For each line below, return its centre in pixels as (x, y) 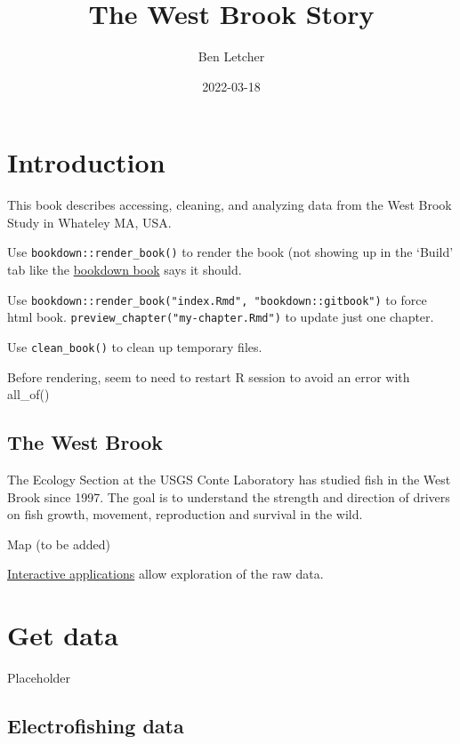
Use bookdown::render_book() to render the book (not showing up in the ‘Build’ (230, 252)
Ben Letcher (231, 56)
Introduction (86, 162)
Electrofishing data (96, 726)
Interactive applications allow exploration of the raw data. (165, 574)
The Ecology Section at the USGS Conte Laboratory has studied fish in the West (229, 480)
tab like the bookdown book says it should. (125, 270)
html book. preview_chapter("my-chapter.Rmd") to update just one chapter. (221, 317)
